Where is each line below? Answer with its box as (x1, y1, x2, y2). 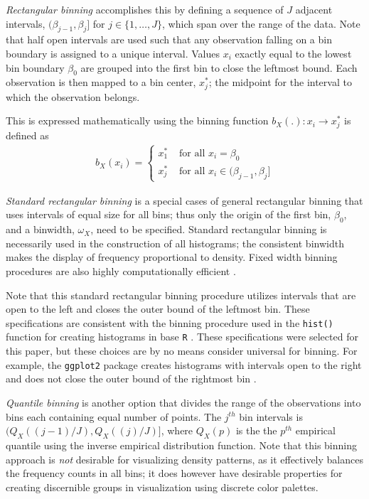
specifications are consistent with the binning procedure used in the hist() (6, 315, 333, 330)
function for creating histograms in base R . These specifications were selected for (6, 329, 358, 344)
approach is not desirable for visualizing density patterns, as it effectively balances (6, 451, 363, 466)
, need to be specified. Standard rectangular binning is (90, 222, 327, 237)
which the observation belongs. (6, 89, 140, 104)
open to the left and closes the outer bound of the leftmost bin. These (6, 301, 310, 316)
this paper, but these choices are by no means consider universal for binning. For (6, 343, 358, 358)
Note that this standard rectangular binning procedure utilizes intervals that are (6, 287, 356, 302)
